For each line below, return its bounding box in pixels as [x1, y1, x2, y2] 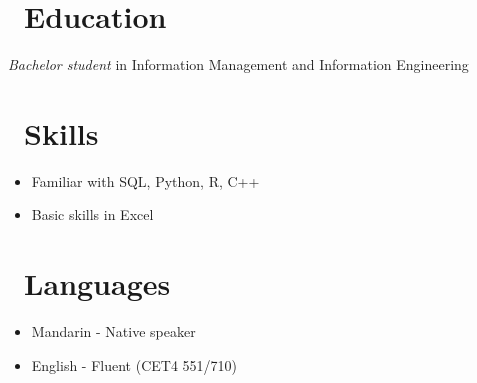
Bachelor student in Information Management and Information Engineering [8, 54, 469, 75]
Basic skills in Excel [31, 204, 154, 225]
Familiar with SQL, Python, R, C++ [31, 170, 260, 191]
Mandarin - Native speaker [31, 321, 196, 342]
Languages [24, 263, 171, 304]
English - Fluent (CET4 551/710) [31, 354, 238, 375]
